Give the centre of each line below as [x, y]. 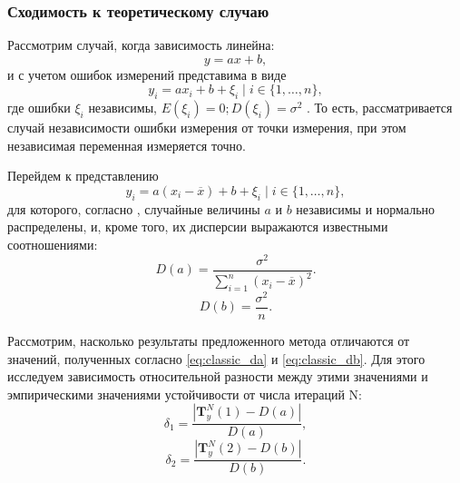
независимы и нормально [366, 208]
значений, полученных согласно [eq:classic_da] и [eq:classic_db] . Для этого [216, 358]
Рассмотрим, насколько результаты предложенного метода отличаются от [209, 340]
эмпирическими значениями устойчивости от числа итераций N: [185, 394]
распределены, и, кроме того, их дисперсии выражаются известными [198, 227]
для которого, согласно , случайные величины [134, 208]
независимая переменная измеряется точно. [127, 145]
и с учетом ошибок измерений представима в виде [147, 74]
